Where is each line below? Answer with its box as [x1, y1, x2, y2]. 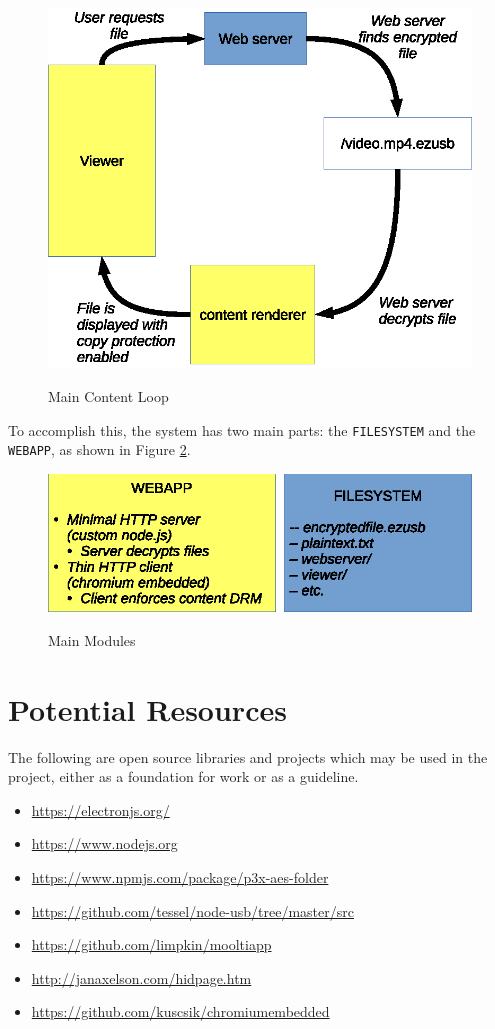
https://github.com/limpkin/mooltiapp [31, 934, 272, 955]
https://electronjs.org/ [31, 799, 170, 820]
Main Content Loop [48, 385, 169, 406]
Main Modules [48, 629, 136, 650]
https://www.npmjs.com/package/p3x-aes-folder [31, 866, 329, 887]
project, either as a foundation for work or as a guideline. [8, 766, 359, 787]
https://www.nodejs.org [31, 833, 178, 854]
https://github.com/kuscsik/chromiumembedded [31, 1001, 330, 1022]
